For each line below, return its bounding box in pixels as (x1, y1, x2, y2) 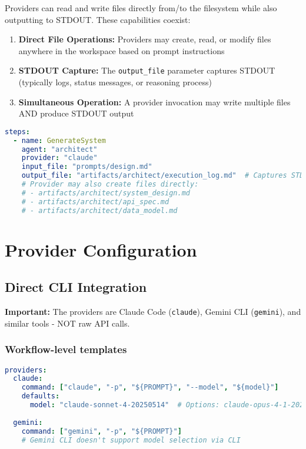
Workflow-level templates (5, 342, 127, 357)
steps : (5, 127, 30, 136)
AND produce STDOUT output (18, 107, 134, 119)
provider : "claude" (21, 154, 98, 162)
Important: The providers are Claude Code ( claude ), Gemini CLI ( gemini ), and (5, 305, 301, 318)
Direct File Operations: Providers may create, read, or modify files (18, 33, 271, 45)
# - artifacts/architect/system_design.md (21, 188, 190, 197)
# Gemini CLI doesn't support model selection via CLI (21, 435, 241, 444)
